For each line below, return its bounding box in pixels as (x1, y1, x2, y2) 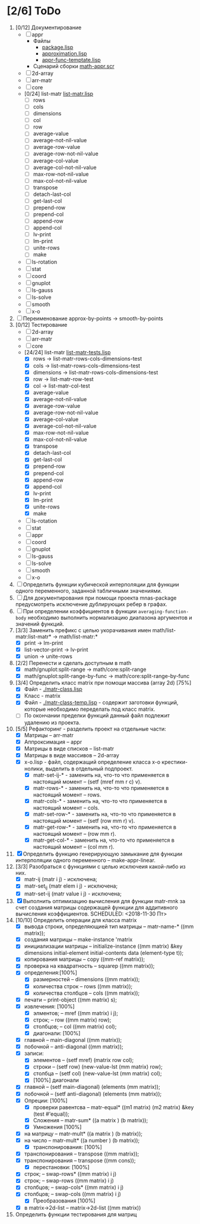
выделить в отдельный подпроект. (45, 765, 133, 772)
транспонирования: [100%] (33, 1143, 103, 1150)
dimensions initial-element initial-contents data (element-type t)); (24, 950, 184, 957)
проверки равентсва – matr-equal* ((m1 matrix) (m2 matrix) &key (33, 1103, 194, 1111)
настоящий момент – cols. (33, 804, 100, 811)
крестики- (161, 758, 188, 766)
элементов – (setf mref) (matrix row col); (33, 1057, 134, 1064)
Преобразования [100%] (33, 1197, 96, 1204)
